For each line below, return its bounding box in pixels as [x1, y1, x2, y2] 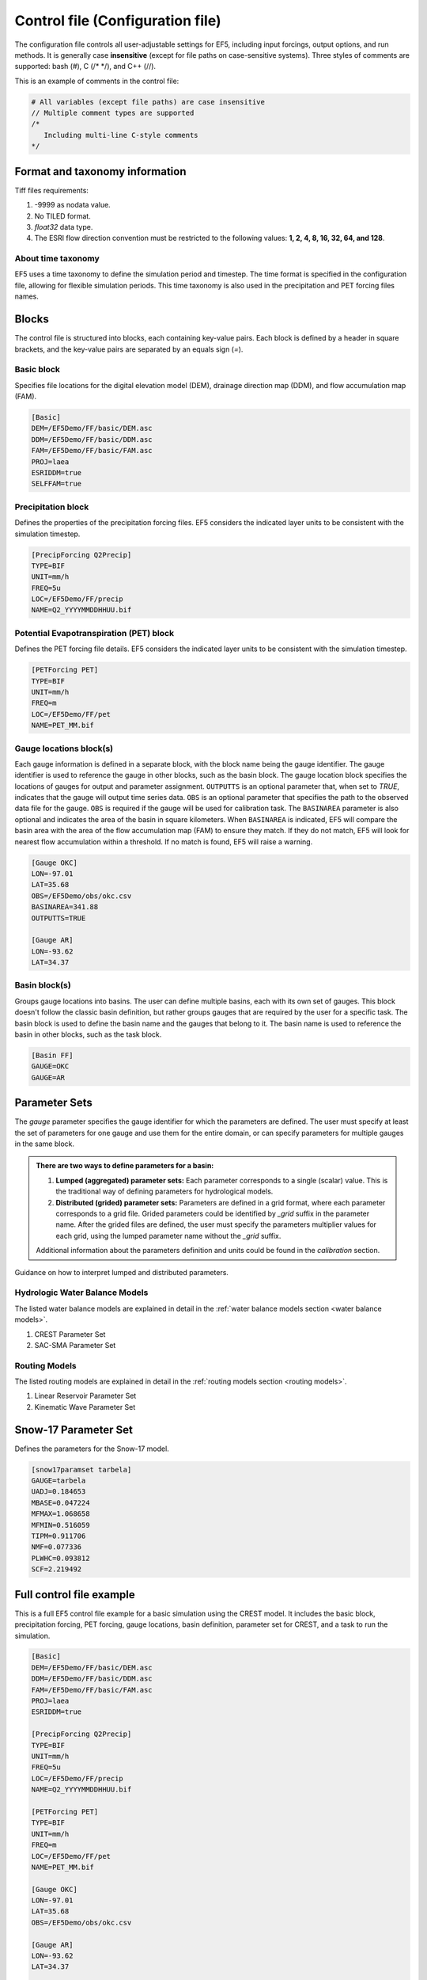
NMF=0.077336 [31, 1543, 82, 1552]
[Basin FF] [31, 1051, 74, 1060]
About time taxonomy [14, 253, 100, 265]
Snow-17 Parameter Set [14, 1422, 134, 1437]
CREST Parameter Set [34, 1329, 106, 1338]
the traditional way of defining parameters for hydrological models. [55, 1186, 274, 1196]
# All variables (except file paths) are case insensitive [31, 97, 265, 106]
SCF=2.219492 [31, 1565, 82, 1574]
